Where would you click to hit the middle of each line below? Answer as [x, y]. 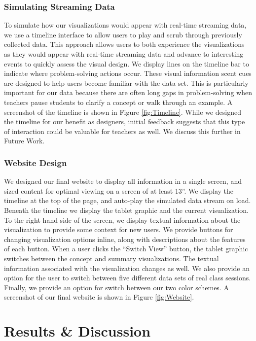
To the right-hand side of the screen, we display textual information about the [122, 220]
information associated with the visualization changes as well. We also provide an [127, 268]
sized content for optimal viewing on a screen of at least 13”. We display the [119, 190]
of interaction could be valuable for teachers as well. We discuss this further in [122, 131]
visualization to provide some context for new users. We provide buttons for [119, 229]
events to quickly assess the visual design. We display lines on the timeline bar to [127, 63]
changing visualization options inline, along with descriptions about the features [125, 239]
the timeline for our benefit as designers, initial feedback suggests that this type [125, 121]
